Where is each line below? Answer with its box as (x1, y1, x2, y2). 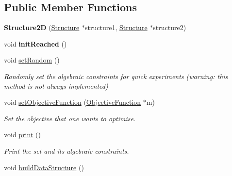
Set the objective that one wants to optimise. (4, 113, 136, 123)
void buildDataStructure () (4, 162, 84, 172)
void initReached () (4, 38, 67, 48)
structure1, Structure (85, 22, 148, 32)
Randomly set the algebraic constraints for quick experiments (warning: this (4, 71, 228, 81)
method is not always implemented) (4, 80, 108, 91)
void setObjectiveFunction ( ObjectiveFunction (4, 97, 141, 107)
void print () (4, 129, 41, 140)
